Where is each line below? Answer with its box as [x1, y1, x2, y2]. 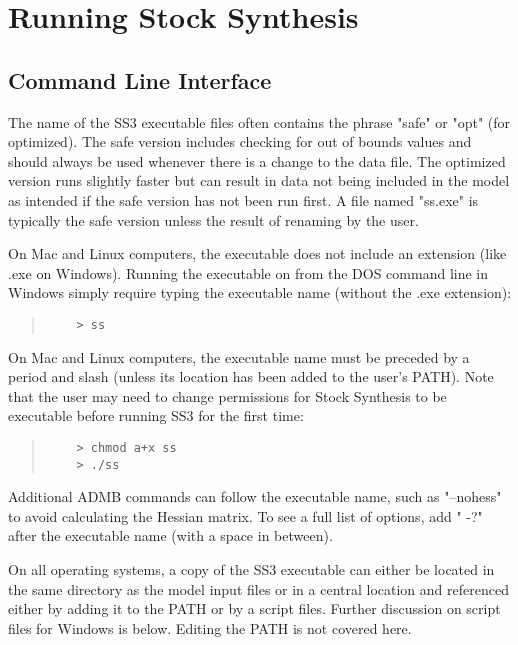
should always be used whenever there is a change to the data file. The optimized [8, 150, 506, 171]
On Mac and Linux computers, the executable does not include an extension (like [8, 243, 507, 264]
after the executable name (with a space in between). [8, 525, 333, 546]
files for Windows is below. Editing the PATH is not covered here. [8, 617, 412, 638]
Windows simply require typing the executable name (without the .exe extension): [8, 282, 512, 303]
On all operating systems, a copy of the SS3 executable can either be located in [8, 559, 495, 580]
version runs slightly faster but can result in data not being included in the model [8, 170, 510, 191]
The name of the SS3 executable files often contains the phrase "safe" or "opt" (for [8, 111, 511, 132]
